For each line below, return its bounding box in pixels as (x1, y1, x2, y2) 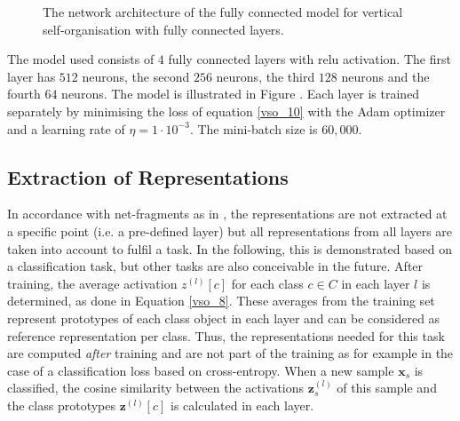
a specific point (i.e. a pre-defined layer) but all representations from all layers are (7, 221, 453, 240)
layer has (7, 67, 56, 85)
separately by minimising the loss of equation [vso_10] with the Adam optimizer (7, 101, 446, 120)
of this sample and (337, 378, 437, 397)
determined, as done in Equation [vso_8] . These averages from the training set (7, 291, 435, 310)
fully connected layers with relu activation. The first (168, 50, 451, 68)
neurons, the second (82, 67, 190, 85)
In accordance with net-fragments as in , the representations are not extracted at (7, 204, 448, 223)
